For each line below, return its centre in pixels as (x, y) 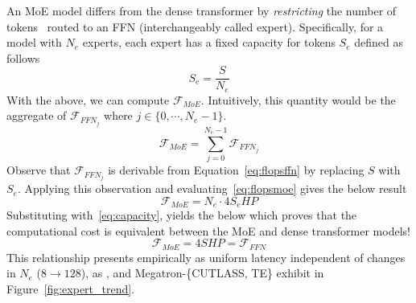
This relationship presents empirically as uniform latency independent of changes (206, 257)
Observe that (39, 170)
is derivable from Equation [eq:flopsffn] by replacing (236, 170)
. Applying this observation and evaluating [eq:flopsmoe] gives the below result (212, 188)
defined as (379, 42)
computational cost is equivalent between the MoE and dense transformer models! (208, 230)
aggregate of (37, 115)
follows (23, 57)
